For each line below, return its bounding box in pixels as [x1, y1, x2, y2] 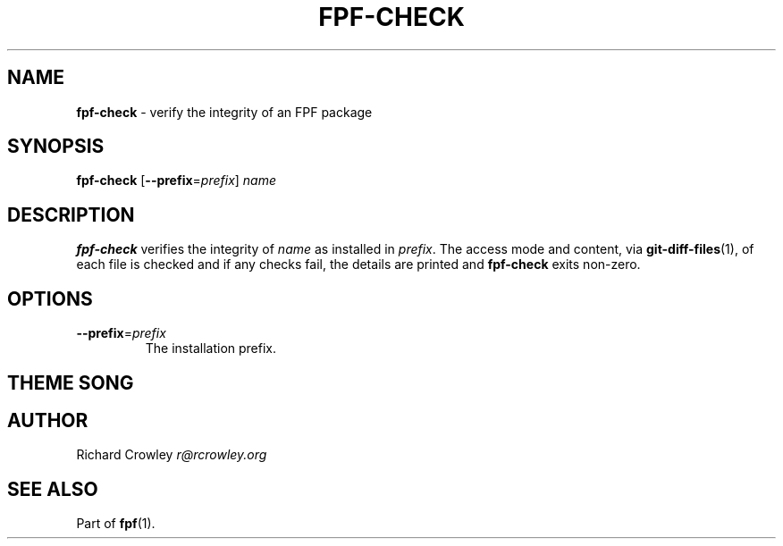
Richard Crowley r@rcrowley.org [76, 447, 267, 463]
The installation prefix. [145, 340, 277, 357]
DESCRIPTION [7, 203, 135, 226]
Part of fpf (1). [76, 516, 156, 532]
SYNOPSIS [7, 135, 105, 158]
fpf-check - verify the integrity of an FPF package [76, 104, 373, 120]
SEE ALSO [7, 477, 98, 500]
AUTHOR [7, 408, 88, 432]
